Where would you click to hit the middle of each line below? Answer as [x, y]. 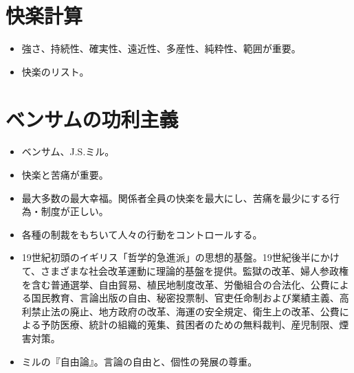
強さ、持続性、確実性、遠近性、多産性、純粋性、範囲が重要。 [161, 48]
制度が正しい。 [75, 211]
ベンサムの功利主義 [92, 118]
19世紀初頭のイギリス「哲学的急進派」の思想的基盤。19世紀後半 [166, 257]
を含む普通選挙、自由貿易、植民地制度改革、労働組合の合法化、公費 [176, 284]
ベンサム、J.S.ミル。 [68, 151]
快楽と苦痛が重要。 [65, 175]
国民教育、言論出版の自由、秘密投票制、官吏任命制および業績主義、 [185, 298]
